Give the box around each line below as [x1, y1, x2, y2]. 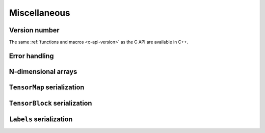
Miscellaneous [9, 7, 71, 18]
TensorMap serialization [9, 83, 84, 91]
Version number [9, 26, 60, 34]
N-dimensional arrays [9, 67, 78, 76]
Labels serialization [9, 115, 73, 123]
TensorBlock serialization [9, 99, 92, 107]
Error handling [9, 52, 54, 60]
